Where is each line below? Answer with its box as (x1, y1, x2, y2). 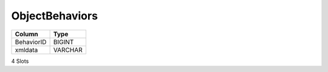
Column (15, 30, 39, 38)
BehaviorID (15, 38, 47, 46)
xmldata (15, 45, 38, 54)
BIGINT (53, 38, 74, 46)
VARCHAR (53, 45, 83, 54)
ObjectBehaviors (11, 9, 98, 22)
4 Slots (11, 57, 29, 65)
